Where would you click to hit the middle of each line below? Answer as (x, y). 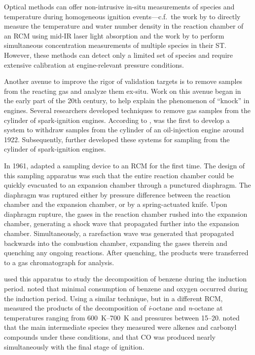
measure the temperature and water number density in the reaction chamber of (124, 26)
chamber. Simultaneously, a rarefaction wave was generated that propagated (119, 233)
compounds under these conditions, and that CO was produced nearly (110, 337)
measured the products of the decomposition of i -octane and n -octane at (113, 308)
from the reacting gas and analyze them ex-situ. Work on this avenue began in (123, 91)
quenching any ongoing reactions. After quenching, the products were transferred (126, 253)
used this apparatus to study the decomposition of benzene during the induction (126, 279)
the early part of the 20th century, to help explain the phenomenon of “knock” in (127, 100)
